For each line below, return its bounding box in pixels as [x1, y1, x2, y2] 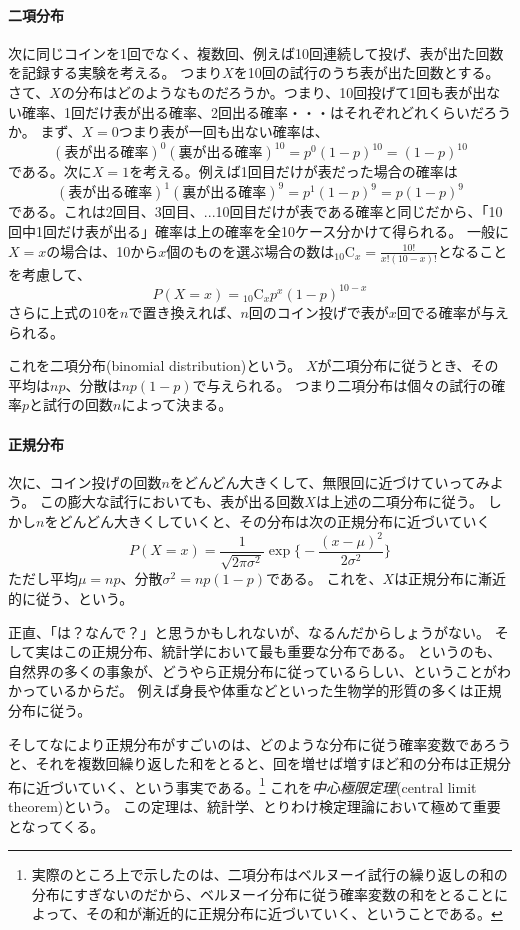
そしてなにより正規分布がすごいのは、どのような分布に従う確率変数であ [8, 733, 484, 754]
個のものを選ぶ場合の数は [166, 240, 335, 261]
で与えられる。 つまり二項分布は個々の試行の [192, 374, 492, 395]
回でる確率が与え [396, 301, 509, 322]
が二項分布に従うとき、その [317, 355, 499, 376]
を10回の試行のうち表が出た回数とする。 [233, 62, 500, 83]
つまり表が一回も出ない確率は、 [118, 121, 329, 142]
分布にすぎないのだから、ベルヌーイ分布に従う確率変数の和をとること [31, 883, 494, 904]
